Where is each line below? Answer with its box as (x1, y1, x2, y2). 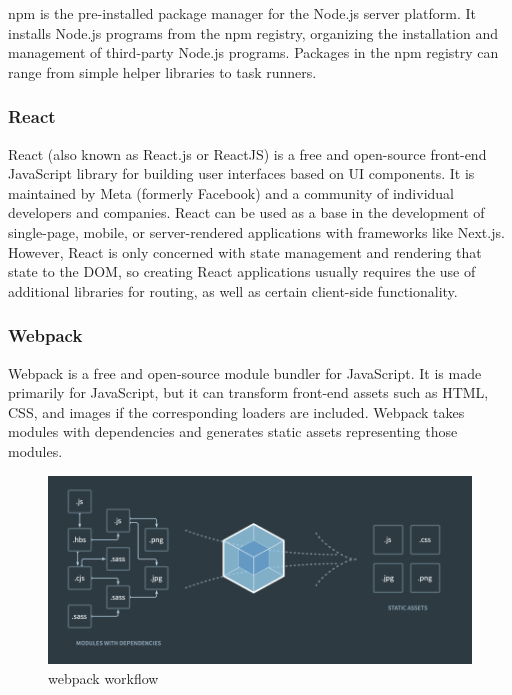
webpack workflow (48, 667, 159, 688)
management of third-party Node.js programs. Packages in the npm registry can (8, 42, 499, 63)
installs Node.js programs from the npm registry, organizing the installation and (8, 22, 498, 43)
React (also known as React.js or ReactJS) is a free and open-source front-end (8, 143, 487, 164)
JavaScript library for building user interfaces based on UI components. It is (8, 163, 475, 184)
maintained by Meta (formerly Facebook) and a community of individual (8, 182, 454, 203)
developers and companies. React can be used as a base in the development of (8, 202, 485, 223)
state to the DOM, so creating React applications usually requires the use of (8, 261, 476, 282)
